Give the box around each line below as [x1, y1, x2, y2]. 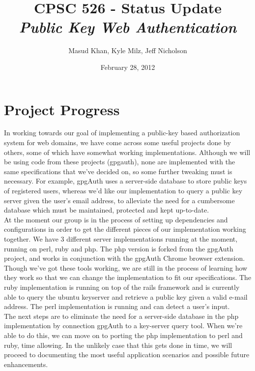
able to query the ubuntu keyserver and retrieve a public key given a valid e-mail [4, 291, 248, 302]
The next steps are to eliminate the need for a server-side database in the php [4, 310, 239, 321]
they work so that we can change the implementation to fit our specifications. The [4, 272, 252, 282]
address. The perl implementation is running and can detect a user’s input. [4, 301, 230, 311]
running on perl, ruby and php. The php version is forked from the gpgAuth [4, 243, 233, 253]
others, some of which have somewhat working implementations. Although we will [4, 147, 251, 157]
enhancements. [4, 359, 48, 369]
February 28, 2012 [100, 62, 155, 72]
